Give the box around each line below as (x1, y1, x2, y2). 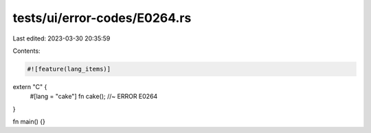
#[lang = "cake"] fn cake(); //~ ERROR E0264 (30, 93, 158, 101)
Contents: (12, 47, 41, 55)
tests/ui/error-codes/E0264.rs (12, 10, 192, 25)
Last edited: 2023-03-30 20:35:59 (12, 34, 111, 43)
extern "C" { (12, 82, 47, 90)
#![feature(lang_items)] (27, 65, 111, 73)
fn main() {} (12, 117, 46, 126)
